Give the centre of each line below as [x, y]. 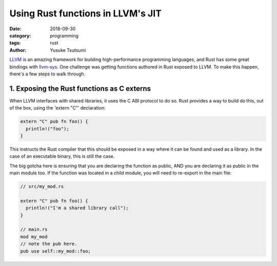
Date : [15, 29]
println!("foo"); [47, 129]
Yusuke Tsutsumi [68, 50]
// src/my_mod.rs [42, 187]
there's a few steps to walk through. [47, 74]
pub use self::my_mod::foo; [55, 251]
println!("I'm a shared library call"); [77, 208]
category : [20, 35]
